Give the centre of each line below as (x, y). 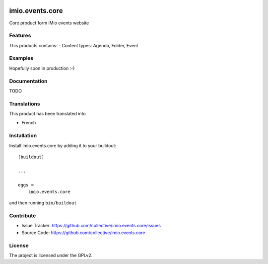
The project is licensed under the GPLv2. (51, 256)
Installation (23, 136)
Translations (25, 103)
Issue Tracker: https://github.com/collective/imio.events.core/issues (91, 226)
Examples (21, 58)
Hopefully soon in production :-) (42, 68)
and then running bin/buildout (43, 203)
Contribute (23, 216)
